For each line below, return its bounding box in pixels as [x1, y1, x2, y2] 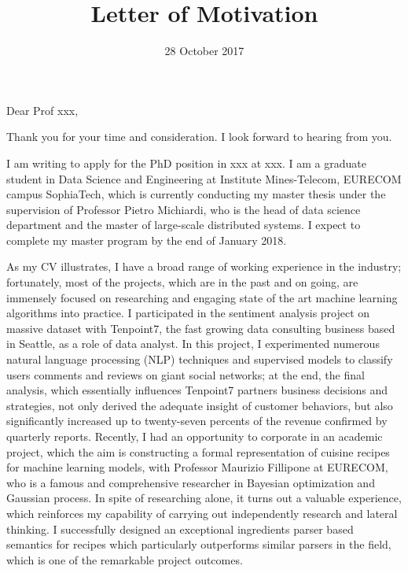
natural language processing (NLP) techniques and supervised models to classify [6, 351, 393, 368]
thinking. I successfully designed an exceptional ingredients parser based [6, 520, 354, 537]
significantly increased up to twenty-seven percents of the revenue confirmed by [6, 412, 388, 429]
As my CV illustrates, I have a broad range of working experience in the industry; [6, 258, 402, 275]
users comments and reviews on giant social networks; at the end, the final [6, 366, 365, 383]
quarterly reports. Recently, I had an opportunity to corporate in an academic [6, 428, 383, 444]
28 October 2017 [164, 43, 244, 59]
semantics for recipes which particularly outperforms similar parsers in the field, [6, 536, 391, 553]
